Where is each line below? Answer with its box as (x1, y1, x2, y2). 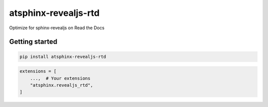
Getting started (9, 38, 58, 46)
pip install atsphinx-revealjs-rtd (19, 53, 106, 59)
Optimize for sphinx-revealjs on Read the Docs (9, 25, 105, 31)
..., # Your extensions (30, 75, 91, 81)
